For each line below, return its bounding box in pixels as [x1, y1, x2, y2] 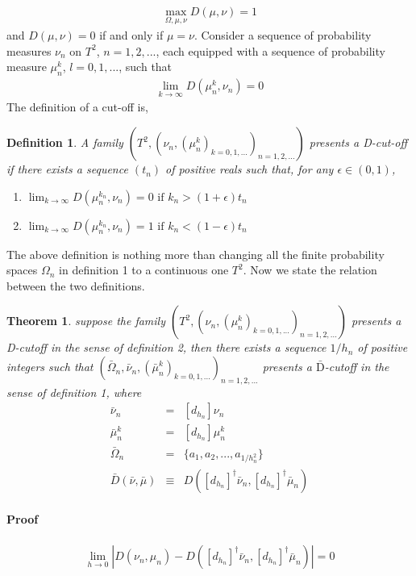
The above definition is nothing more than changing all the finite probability [6, 245, 385, 262]
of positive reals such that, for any [165, 161, 334, 177]
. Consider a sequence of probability [193, 27, 372, 44]
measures [6, 42, 52, 59]
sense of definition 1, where [6, 383, 142, 400]
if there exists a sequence [6, 161, 128, 177]
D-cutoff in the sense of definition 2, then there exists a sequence [6, 339, 327, 356]
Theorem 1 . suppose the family [6, 312, 165, 329]
